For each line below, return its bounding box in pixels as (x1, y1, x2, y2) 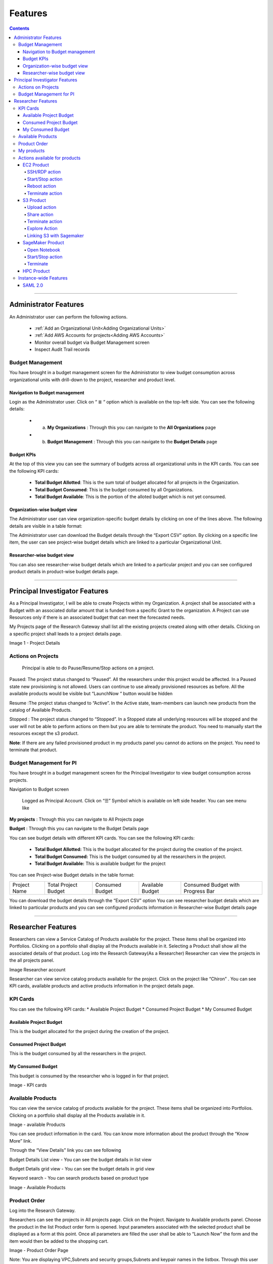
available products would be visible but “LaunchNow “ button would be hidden (9, 691, 173, 697)
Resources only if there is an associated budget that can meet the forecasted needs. (9, 614, 186, 620)
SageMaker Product (23, 240, 64, 246)
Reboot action (27, 183, 57, 189)
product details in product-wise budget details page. (9, 569, 119, 575)
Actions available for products (18, 155, 81, 161)
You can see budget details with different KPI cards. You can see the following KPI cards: (9, 835, 195, 841)
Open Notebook (27, 247, 61, 253)
